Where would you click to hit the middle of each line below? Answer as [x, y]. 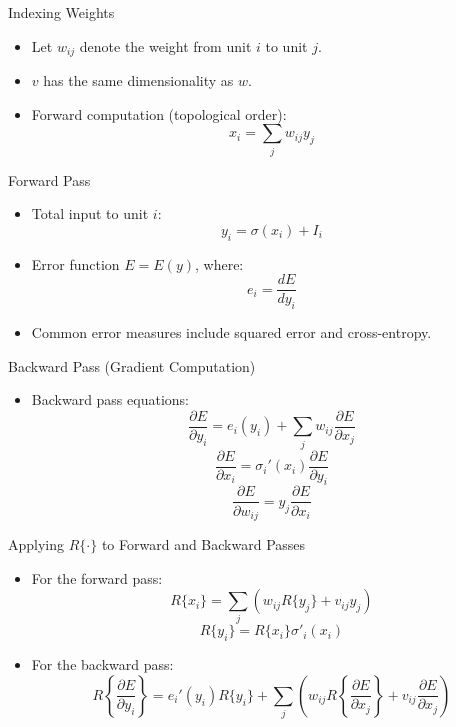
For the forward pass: [97, 577]
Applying [36, 543]
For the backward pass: [102, 664]
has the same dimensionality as [138, 80]
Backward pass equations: [110, 399]
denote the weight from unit [165, 45]
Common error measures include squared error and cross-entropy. [231, 332]
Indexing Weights [61, 12]
